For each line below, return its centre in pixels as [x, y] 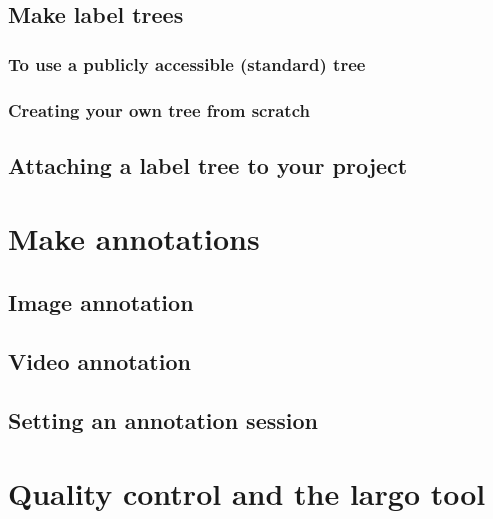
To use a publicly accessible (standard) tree [187, 63]
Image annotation [101, 302]
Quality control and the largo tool [247, 493]
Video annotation [99, 360]
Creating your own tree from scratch [159, 109]
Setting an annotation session [163, 419]
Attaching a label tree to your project [208, 164]
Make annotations [134, 238]
